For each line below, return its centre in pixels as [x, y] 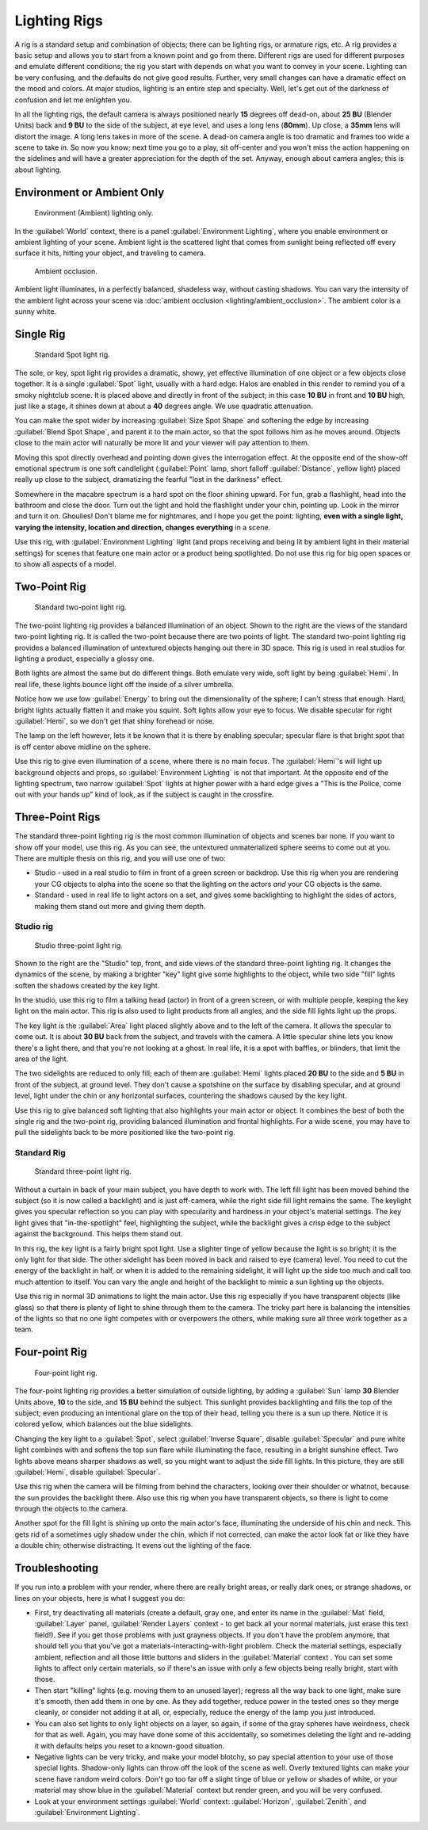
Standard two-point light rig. [80, 607]
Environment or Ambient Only [90, 192]
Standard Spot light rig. [72, 355]
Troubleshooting [57, 1568]
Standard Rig [40, 1153]
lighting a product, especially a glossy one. [84, 659]
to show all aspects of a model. [65, 564]
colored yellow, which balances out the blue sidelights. [104, 1424]
